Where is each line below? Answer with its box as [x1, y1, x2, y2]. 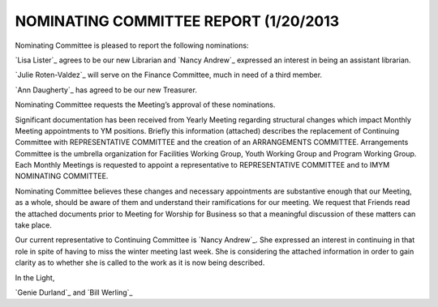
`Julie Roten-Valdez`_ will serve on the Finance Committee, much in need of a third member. [15, 70, 323, 80]
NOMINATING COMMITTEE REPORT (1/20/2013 [15, 12, 340, 30]
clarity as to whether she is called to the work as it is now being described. [15, 258, 265, 267]
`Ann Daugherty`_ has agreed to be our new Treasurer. [15, 85, 198, 95]
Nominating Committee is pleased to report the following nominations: [15, 41, 249, 50]
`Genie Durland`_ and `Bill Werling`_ [15, 288, 133, 297]
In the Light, [15, 272, 55, 283]
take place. [15, 220, 52, 230]
